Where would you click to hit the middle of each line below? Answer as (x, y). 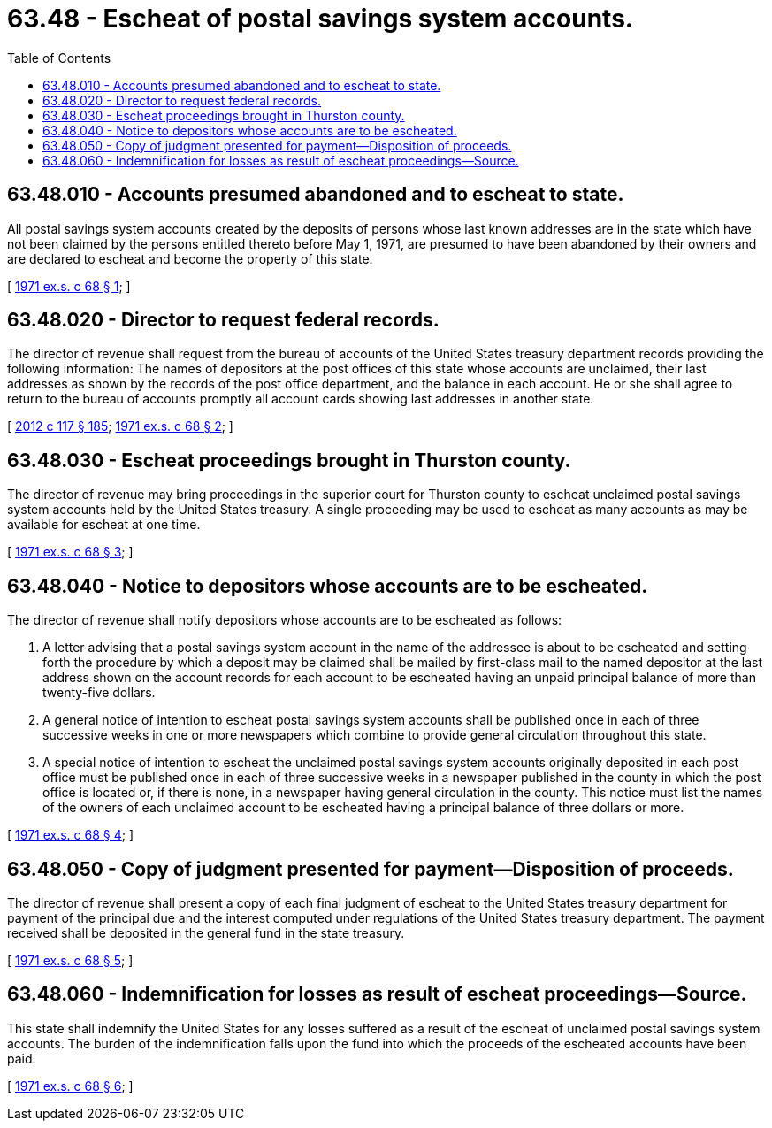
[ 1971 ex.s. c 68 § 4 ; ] (71, 835)
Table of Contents (59, 58)
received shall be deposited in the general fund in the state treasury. (206, 932)
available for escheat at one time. (104, 525)
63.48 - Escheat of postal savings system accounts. (321, 19)
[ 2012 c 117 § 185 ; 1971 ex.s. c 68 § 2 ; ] (120, 426)
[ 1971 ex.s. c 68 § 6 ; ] (70, 1086)
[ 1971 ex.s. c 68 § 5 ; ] (70, 960)
